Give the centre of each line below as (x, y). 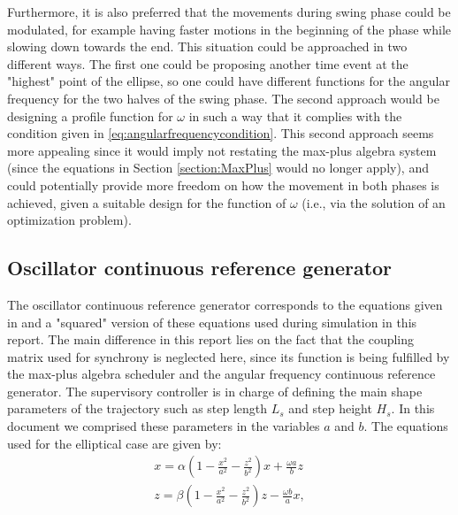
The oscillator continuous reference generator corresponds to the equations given (225, 304)
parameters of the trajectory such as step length (137, 408)
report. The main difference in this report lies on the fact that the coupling (211, 339)
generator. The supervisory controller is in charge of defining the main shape (215, 391)
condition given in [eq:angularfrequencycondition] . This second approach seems (221, 133)
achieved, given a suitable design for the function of (147, 202)
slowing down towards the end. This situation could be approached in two (207, 46)
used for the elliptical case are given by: (114, 443)
